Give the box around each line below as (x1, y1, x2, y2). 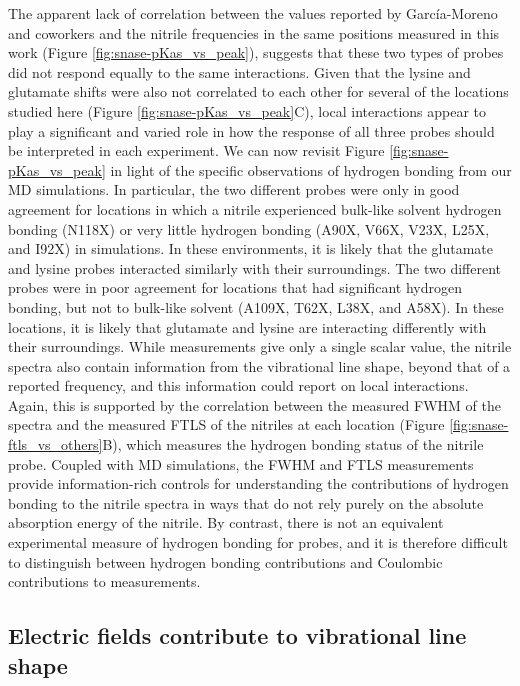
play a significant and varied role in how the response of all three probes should (8, 120, 495, 141)
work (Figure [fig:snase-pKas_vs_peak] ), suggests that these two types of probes (8, 42, 504, 63)
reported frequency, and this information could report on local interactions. (8, 375, 469, 396)
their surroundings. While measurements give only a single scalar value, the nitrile (8, 336, 512, 357)
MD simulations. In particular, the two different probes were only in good (8, 179, 460, 200)
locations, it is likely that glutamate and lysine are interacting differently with (8, 316, 487, 337)
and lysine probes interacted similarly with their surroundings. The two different (8, 257, 502, 278)
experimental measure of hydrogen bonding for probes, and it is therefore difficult (8, 532, 508, 553)
